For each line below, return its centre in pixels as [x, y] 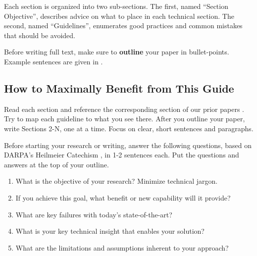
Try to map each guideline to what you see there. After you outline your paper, [125, 119]
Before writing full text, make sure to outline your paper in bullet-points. [117, 52]
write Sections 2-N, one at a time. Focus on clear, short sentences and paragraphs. [129, 128]
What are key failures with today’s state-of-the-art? [94, 214]
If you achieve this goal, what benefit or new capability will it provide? [123, 197]
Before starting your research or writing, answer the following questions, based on [128, 145]
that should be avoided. [40, 35]
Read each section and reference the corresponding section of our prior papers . [124, 109]
